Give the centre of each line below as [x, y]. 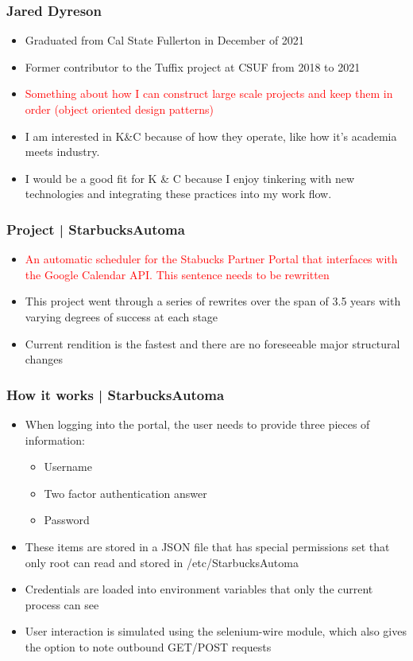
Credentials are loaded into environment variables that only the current [199, 589]
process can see [62, 604]
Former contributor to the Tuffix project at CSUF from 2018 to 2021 [193, 66]
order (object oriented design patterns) [119, 109]
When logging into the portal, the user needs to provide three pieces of [197, 424]
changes [44, 359]
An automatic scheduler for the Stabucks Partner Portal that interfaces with [211, 259]
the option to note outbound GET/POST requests [148, 646]
